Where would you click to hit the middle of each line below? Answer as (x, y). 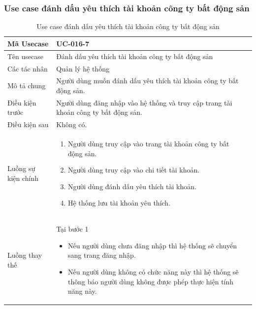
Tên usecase (25, 56)
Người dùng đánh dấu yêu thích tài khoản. (132, 186)
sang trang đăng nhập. (102, 255)
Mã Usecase (28, 43)
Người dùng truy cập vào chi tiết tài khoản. (134, 170)
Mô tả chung (27, 86)
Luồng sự (21, 168)
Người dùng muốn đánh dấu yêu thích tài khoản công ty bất (147, 81)
